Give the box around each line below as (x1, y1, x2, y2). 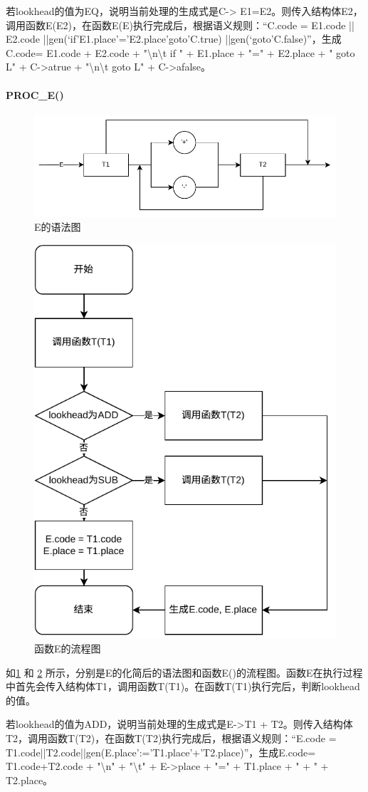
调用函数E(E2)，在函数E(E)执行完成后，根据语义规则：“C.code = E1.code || (6, 17, 354, 32)
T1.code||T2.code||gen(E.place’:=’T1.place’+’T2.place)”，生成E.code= (6, 744, 316, 759)
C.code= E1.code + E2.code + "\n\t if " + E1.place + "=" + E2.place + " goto (6, 45, 355, 60)
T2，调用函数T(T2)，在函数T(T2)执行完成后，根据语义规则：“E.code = (6, 731, 337, 745)
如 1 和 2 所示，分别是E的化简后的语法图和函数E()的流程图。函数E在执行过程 (6, 665, 363, 679)
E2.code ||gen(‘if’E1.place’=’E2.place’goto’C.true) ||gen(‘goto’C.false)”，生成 (6, 31, 342, 46)
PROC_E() (6, 87, 64, 102)
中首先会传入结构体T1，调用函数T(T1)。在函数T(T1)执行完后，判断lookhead (6, 679, 360, 694)
